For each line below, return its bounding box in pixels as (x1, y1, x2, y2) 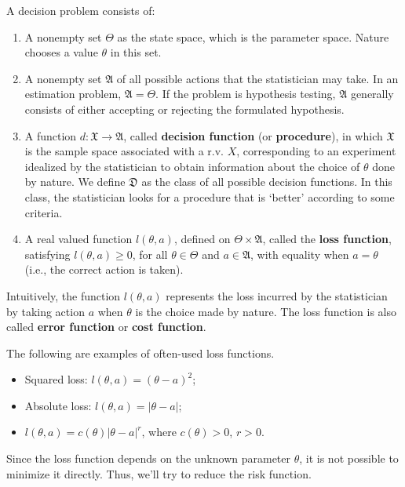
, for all (132, 245, 168, 262)
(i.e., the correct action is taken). (24, 261, 184, 278)
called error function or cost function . (6, 318, 206, 335)
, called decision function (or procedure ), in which (123, 127, 383, 144)
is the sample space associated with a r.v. (24, 143, 224, 159)
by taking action (6, 303, 85, 319)
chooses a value (24, 44, 98, 60)
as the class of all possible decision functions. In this (141, 173, 392, 190)
